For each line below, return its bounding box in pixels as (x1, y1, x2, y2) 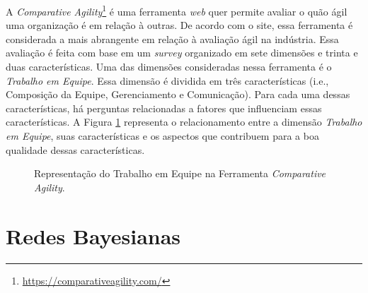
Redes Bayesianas (6, 221, 181, 250)
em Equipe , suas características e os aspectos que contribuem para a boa (6, 128, 319, 143)
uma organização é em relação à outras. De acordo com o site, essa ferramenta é (6, 18, 353, 32)
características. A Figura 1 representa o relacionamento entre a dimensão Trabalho (6, 114, 362, 129)
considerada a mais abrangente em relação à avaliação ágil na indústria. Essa (6, 31, 339, 46)
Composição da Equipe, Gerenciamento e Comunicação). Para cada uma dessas (6, 87, 350, 102)
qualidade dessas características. (6, 142, 145, 157)
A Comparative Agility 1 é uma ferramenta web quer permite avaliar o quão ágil (6, 2, 347, 18)
